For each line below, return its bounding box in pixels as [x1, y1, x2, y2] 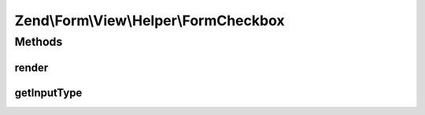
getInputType [14, 86, 83, 99]
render [14, 61, 49, 74]
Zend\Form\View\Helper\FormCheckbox [14, 12, 285, 29]
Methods [14, 35, 63, 49]
